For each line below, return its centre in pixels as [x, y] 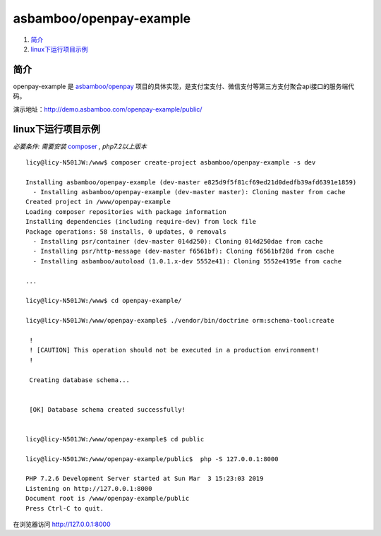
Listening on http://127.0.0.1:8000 [89, 488]
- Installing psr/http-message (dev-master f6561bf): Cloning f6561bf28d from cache [183, 251]
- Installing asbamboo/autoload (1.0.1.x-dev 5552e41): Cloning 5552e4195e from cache [187, 261]
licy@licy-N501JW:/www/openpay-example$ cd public [115, 439]
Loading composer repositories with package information [126, 212]
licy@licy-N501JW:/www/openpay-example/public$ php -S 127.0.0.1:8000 [152, 459]
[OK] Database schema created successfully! [108, 409]
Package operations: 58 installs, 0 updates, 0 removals [126, 232]
